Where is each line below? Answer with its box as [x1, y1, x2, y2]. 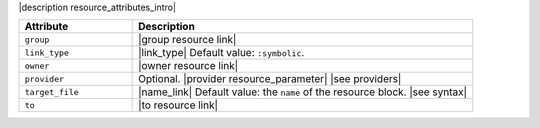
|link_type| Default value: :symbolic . [138, 46, 305, 60]
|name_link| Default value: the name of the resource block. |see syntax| [138, 85, 468, 99]
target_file [24, 86, 79, 97]
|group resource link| [138, 33, 237, 47]
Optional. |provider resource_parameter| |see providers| [138, 72, 402, 86]
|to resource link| [138, 98, 219, 112]
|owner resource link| [138, 59, 239, 73]
